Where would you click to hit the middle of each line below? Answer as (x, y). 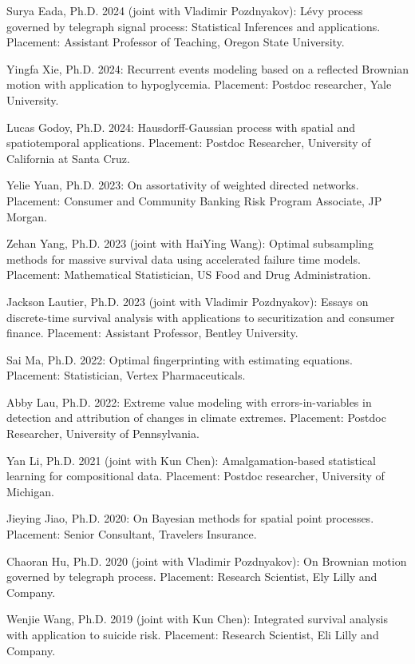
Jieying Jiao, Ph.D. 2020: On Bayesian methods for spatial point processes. (190, 518)
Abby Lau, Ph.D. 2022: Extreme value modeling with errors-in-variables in (189, 402)
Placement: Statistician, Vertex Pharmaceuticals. (126, 375)
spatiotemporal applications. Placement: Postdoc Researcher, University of (189, 143)
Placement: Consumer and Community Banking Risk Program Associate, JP (194, 200)
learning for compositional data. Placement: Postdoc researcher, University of (196, 476)
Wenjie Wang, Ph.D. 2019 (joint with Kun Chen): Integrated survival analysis (197, 619)
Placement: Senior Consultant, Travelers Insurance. (132, 534)
